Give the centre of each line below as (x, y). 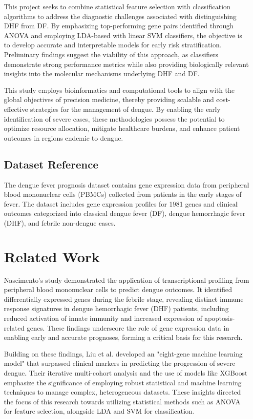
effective (16, 109)
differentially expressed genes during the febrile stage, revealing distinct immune (124, 299)
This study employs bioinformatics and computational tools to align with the (119, 90)
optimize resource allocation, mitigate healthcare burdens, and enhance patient (122, 128)
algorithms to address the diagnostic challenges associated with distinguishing (120, 16)
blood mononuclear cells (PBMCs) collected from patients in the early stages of (123, 194)
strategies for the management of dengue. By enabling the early (126, 109)
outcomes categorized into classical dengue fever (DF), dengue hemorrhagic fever (125, 213)
